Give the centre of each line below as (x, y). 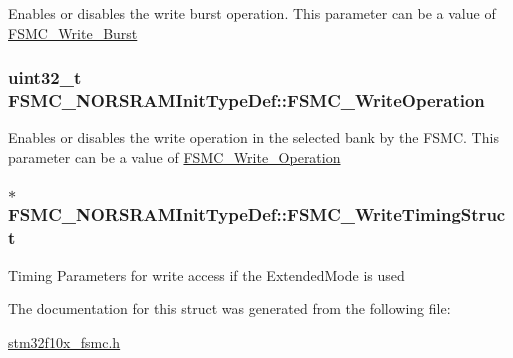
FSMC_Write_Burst (73, 32)
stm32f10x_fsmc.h (64, 341)
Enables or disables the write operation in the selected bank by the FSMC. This (253, 137)
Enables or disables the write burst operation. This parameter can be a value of (252, 13)
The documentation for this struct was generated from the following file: (229, 308)
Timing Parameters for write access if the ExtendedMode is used (206, 274)
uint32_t (45, 77)
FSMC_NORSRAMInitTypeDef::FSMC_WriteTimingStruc (257, 214)
